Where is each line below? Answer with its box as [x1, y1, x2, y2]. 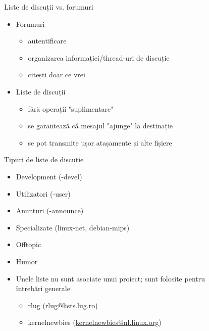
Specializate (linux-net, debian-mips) [16, 222, 130, 232]
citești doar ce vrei [28, 69, 85, 80]
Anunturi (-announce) [16, 205, 84, 216]
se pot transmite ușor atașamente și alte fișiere [28, 137, 172, 148]
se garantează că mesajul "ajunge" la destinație [28, 120, 173, 131]
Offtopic [16, 239, 41, 250]
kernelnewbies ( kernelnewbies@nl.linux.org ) [28, 317, 162, 327]
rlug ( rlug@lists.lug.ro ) [28, 300, 98, 310]
